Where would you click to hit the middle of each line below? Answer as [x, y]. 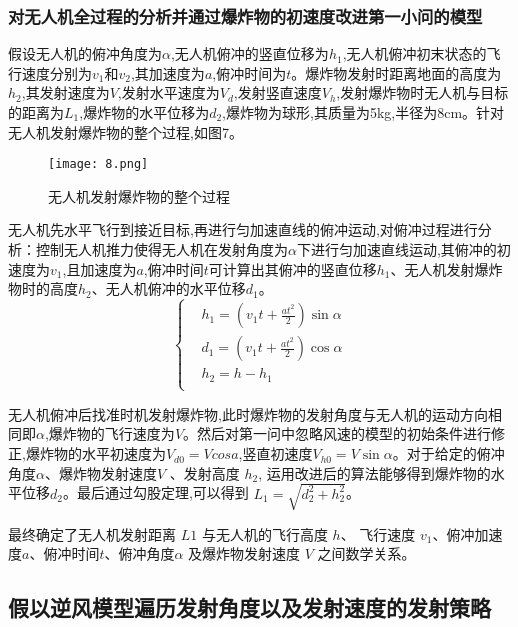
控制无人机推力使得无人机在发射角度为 [161, 249]
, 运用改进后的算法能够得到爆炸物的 [374, 472]
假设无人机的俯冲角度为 [85, 53]
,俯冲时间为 [249, 72]
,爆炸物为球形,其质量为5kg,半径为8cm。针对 [363, 112]
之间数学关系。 [366, 553]
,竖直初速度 [275, 453]
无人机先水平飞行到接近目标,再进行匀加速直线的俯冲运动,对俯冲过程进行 [243, 229]
